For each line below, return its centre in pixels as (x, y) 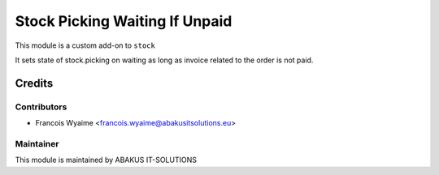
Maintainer (37, 143)
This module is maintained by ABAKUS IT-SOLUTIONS (106, 160)
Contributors (41, 107)
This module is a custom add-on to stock (85, 45)
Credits (34, 83)
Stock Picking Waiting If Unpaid (124, 21)
